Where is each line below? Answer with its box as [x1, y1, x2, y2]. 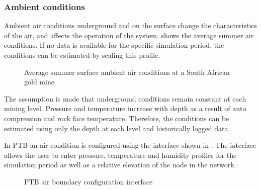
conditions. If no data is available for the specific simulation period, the [4, 40, 224, 50]
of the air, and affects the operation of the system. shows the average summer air [4, 30, 254, 40]
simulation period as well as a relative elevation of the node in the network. [4, 159, 236, 170]
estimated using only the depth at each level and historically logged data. [4, 123, 230, 133]
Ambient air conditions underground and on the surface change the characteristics [4, 20, 257, 31]
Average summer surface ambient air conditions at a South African [24, 66, 230, 77]
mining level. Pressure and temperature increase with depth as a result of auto [4, 103, 246, 114]
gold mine [24, 76, 54, 87]
